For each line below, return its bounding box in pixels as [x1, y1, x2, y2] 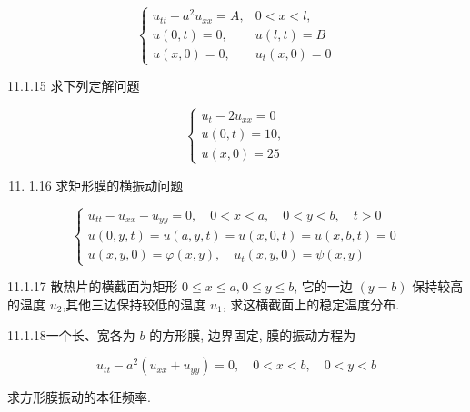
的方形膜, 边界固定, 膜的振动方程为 [149, 325, 356, 344]
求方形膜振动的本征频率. [7, 387, 151, 407]
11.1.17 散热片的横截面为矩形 [7, 277, 178, 296]
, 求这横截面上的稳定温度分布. [222, 295, 400, 314]
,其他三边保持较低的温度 [62, 295, 206, 314]
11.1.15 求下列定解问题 [7, 76, 140, 95]
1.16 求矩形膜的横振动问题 [28, 175, 184, 194]
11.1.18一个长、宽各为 [7, 325, 135, 344]
